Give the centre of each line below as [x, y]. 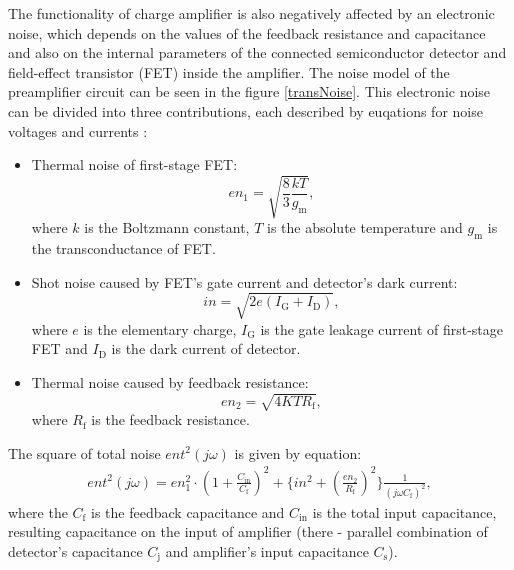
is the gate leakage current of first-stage [382, 328]
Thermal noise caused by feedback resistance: [170, 382]
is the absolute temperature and [364, 227]
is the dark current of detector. [206, 348]
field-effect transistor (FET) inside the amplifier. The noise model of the [229, 71]
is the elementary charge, [160, 328]
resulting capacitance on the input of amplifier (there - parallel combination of [248, 531]
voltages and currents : [78, 130]
